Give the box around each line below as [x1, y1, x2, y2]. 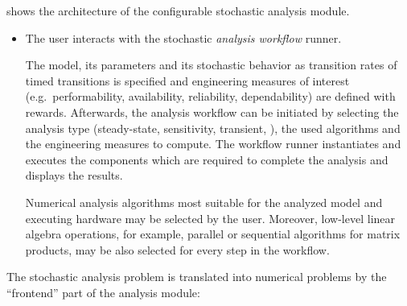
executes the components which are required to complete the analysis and [25, 151, 388, 167]
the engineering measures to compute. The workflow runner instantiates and [25, 135, 401, 152]
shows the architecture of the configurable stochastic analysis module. [6, 2, 350, 19]
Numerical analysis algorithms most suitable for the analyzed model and [25, 193, 383, 210]
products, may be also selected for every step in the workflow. [25, 241, 330, 258]
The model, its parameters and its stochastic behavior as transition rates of [25, 56, 397, 73]
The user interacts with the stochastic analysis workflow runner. [25, 29, 342, 46]
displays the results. [25, 167, 123, 184]
